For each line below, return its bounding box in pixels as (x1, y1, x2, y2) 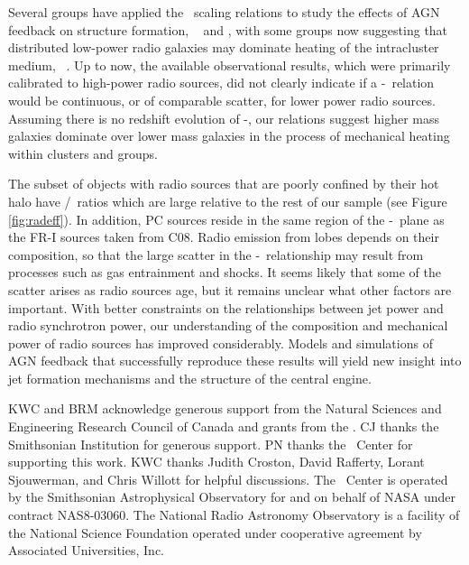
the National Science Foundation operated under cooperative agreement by (8, 523, 422, 542)
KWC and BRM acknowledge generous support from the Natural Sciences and (8, 399, 442, 418)
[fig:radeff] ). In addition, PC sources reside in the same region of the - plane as (8, 209, 445, 228)
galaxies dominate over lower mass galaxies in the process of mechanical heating (8, 126, 450, 145)
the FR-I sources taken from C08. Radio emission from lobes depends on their (8, 227, 439, 246)
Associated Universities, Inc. (8, 541, 164, 560)
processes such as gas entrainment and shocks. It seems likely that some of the (8, 263, 441, 282)
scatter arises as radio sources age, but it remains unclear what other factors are (8, 280, 452, 299)
